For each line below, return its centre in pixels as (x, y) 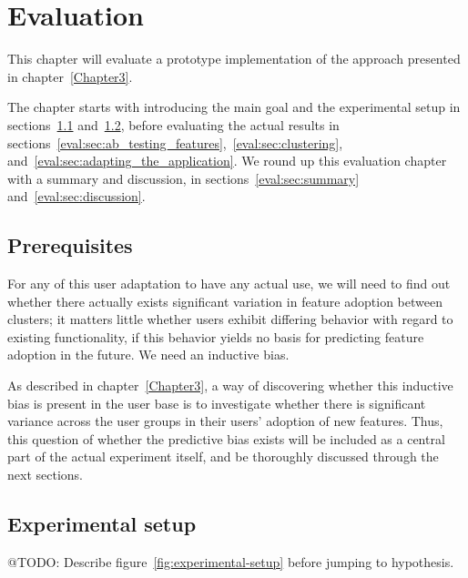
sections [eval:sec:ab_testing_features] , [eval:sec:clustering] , (175, 142)
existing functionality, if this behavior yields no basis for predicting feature (216, 336)
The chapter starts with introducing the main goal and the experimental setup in (234, 107)
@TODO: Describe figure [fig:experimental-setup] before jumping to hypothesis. (231, 561)
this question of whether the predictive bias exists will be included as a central (226, 438)
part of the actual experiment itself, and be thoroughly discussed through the (223, 456)
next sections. (45, 475)
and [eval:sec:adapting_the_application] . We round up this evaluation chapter (227, 161)
